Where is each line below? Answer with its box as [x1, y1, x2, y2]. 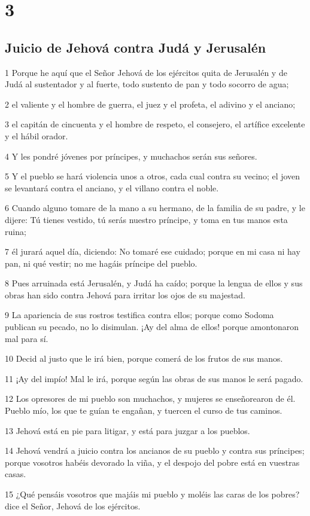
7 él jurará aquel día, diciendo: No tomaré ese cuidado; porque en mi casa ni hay [5, 245, 300, 258]
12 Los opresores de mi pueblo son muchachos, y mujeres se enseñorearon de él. [5, 392, 296, 405]
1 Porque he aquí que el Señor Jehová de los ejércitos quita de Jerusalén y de [5, 66, 287, 78]
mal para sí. [5, 332, 48, 344]
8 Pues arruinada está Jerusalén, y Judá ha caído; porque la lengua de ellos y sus [5, 277, 303, 289]
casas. [5, 468, 26, 480]
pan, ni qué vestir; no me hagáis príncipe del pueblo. [5, 257, 197, 269]
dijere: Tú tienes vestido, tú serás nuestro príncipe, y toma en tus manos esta [5, 213, 288, 225]
